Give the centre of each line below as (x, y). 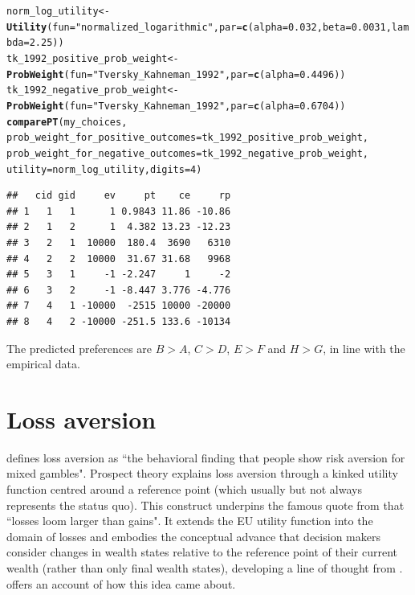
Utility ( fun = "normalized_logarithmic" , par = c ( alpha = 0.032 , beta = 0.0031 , (199, 27)
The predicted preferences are (79, 348)
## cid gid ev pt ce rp (119, 196)
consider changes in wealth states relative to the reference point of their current (202, 552)
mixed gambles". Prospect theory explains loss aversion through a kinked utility (202, 473)
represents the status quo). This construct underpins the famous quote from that (205, 505)
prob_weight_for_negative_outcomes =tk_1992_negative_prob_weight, (188, 153)
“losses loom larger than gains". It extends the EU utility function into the (190, 521)
